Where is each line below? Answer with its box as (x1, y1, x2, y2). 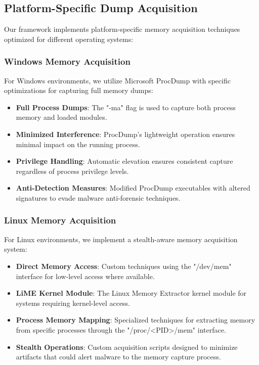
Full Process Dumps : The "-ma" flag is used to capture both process (16, 102, 236, 112)
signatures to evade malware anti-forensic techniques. (16, 192, 181, 203)
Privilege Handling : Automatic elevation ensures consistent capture (16, 156, 233, 166)
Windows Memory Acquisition (4, 55, 131, 68)
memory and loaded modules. (16, 112, 107, 122)
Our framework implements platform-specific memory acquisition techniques (4, 24, 240, 34)
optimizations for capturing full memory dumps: (4, 85, 153, 96)
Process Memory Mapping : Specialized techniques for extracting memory (16, 314, 255, 325)
